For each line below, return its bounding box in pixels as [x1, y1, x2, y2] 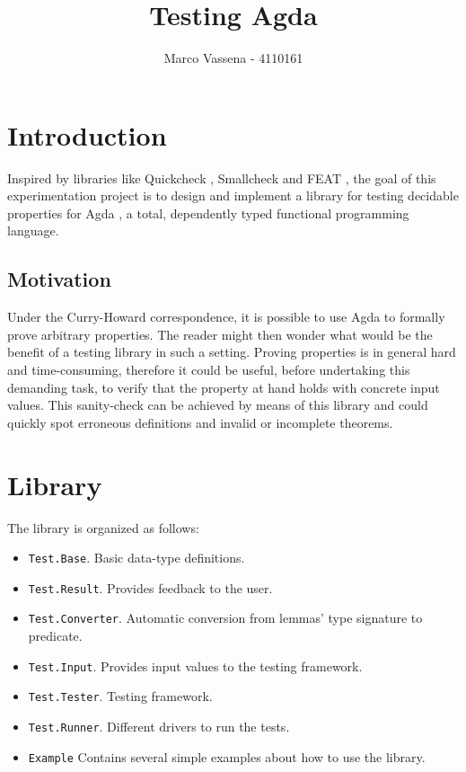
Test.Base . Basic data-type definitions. [28, 548, 245, 567]
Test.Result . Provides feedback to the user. [28, 578, 273, 597]
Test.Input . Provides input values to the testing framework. [28, 656, 363, 675]
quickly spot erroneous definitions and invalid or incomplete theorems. [7, 413, 393, 431]
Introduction [7, 116, 167, 153]
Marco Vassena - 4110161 [163, 49, 303, 67]
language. [7, 221, 59, 240]
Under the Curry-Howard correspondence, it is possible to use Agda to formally [7, 307, 445, 326]
